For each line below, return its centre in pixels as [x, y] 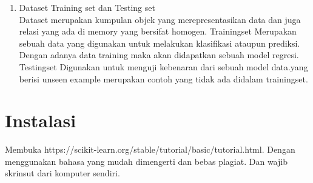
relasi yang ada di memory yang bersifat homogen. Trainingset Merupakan [158, 31]
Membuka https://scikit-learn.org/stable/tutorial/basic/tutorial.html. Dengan [150, 149]
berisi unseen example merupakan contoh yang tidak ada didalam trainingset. [163, 78]
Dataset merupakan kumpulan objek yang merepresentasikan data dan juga [160, 19]
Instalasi [41, 120]
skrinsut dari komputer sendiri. [62, 173]
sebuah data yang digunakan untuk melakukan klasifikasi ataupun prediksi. [160, 43]
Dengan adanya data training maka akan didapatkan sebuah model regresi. [159, 55]
